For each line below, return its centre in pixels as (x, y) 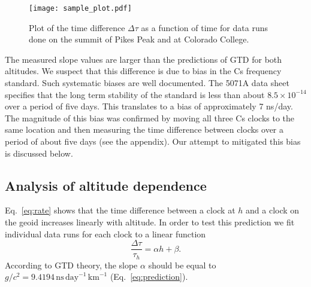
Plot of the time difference (77, 27)
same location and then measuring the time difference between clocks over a (144, 129)
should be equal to (182, 265)
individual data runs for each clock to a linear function (105, 233)
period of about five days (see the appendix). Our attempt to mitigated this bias (153, 141)
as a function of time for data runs (204, 27)
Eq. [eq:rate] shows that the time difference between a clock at (120, 210)
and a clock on (273, 210)
